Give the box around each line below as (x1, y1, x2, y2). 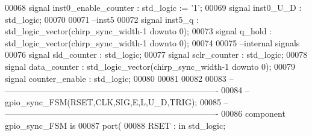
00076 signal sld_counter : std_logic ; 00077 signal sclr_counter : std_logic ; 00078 (5, 48, 308, 61)
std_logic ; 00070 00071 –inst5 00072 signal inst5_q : (5, 13, 199, 25)
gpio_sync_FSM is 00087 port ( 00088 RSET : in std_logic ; (5, 119, 226, 131)
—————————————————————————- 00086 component (5, 107, 285, 120)
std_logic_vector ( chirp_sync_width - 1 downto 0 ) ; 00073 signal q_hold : (5, 25, 272, 37)
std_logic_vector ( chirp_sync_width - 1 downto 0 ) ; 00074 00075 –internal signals (5, 36, 300, 49)
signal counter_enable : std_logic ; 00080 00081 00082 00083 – (5, 72, 234, 84)
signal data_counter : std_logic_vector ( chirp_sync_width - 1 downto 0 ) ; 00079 (5, 60, 295, 72)
